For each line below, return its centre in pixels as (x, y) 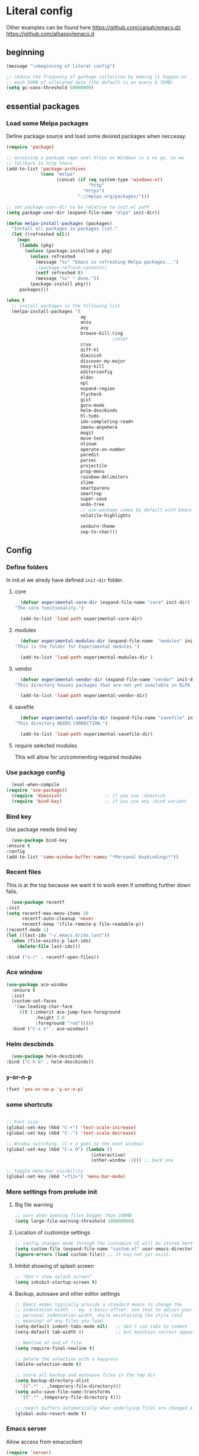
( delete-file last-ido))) (49, 946)
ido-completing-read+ (107, 422)
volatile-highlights (106, 516)
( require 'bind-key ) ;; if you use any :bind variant (99, 801)
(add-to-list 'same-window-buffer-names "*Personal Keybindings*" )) (92, 857)
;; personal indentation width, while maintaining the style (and (98, 1316)
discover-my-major (103, 361)
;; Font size (22, 1122)
